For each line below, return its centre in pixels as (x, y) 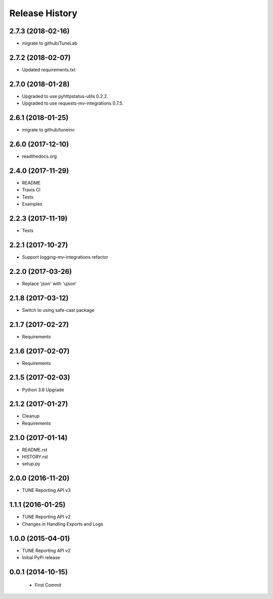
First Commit (48, 585)
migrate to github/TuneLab (50, 43)
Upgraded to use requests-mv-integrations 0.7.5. (73, 103)
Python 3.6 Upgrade (43, 390)
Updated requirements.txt (49, 70)
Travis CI (31, 190)
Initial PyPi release (41, 557)
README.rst (35, 449)
